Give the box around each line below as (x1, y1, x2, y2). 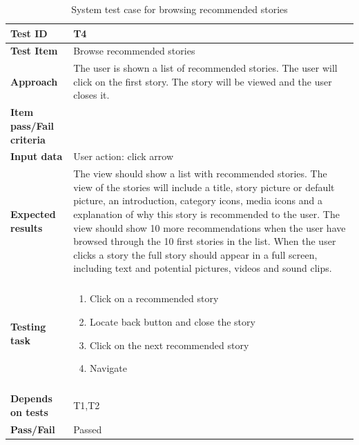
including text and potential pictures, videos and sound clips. (73, 261, 332, 275)
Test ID (10, 26, 48, 40)
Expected (10, 206, 56, 221)
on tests (10, 404, 48, 419)
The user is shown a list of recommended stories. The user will (73, 61, 338, 75)
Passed (73, 422, 102, 436)
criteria (10, 132, 46, 146)
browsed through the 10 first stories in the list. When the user (73, 234, 336, 248)
